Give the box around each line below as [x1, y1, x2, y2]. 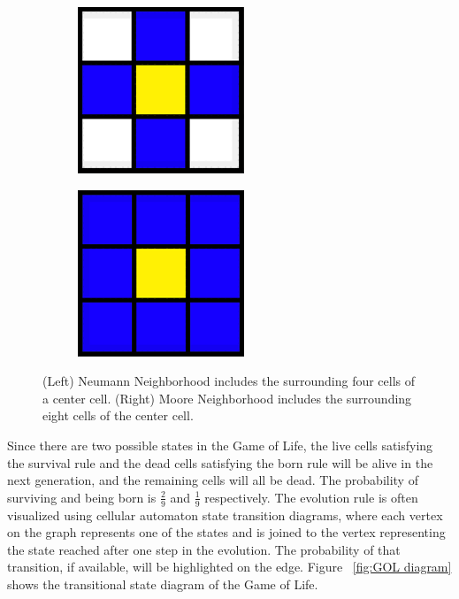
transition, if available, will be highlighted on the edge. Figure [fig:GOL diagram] [7, 557, 452, 576]
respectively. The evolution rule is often [204, 488, 418, 506]
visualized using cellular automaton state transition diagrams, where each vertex [7, 505, 443, 524]
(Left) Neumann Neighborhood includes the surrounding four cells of [42, 372, 416, 390]
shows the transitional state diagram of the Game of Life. [7, 574, 318, 593]
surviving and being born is [7, 488, 157, 506]
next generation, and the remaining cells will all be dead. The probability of [7, 471, 418, 489]
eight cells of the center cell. [42, 406, 194, 425]
